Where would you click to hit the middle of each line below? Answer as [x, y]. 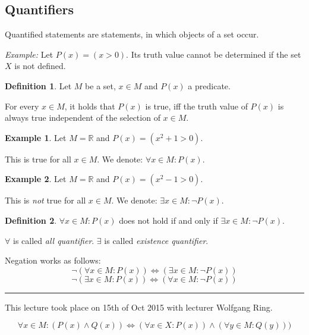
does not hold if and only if [168, 220]
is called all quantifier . [53, 240]
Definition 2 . [31, 220]
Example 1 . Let [36, 137]
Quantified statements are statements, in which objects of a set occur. [132, 34]
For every [22, 106]
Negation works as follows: [53, 260]
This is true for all [38, 159]
